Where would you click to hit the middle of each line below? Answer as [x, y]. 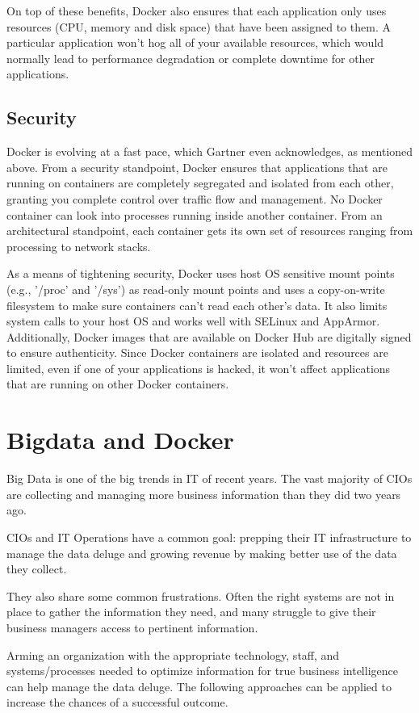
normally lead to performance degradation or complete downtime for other [191, 58]
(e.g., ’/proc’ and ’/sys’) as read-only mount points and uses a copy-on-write [196, 289]
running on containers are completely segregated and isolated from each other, [200, 183]
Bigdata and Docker [120, 440]
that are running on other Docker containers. [118, 384]
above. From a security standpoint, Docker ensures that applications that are [197, 167]
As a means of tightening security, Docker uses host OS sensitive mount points [201, 273]
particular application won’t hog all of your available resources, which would [195, 42]
